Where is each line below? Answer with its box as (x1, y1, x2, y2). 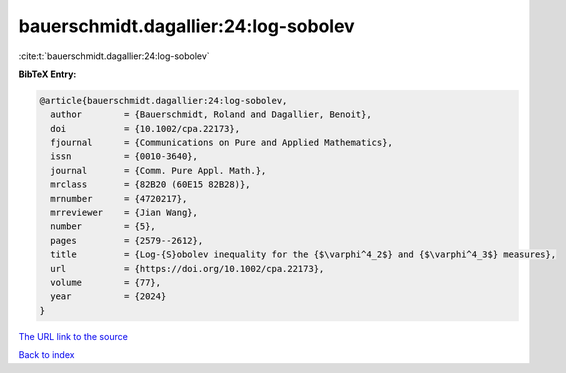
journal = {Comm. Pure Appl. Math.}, (50, 165, 267, 176)
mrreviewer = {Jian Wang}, (50, 207, 199, 219)
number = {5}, (50, 221, 157, 232)
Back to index (18, 349, 75, 361)
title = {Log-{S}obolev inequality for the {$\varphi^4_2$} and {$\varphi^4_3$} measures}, (50, 249, 557, 260)
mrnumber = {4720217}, (50, 193, 188, 204)
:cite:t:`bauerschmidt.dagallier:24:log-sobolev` (18, 50, 210, 62)
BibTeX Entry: (18, 68, 77, 80)
